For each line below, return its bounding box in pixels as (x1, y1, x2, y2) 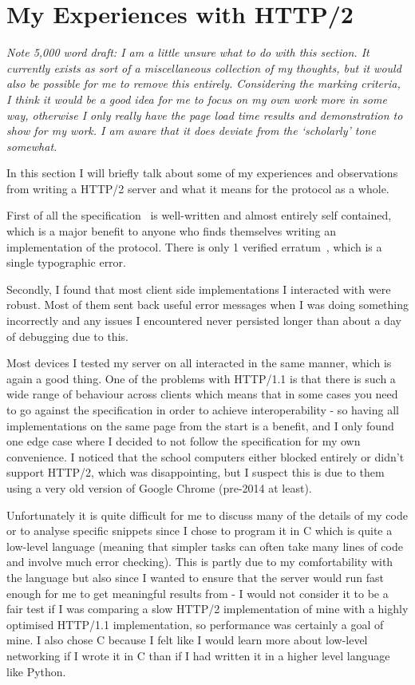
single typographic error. (6, 254, 126, 271)
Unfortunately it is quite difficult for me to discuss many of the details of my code (6, 506, 408, 523)
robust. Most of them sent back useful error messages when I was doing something (6, 296, 409, 313)
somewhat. (6, 137, 57, 154)
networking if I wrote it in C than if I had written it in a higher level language (6, 647, 390, 663)
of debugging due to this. (6, 327, 128, 344)
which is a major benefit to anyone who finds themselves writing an (6, 223, 336, 240)
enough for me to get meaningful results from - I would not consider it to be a (6, 584, 389, 601)
